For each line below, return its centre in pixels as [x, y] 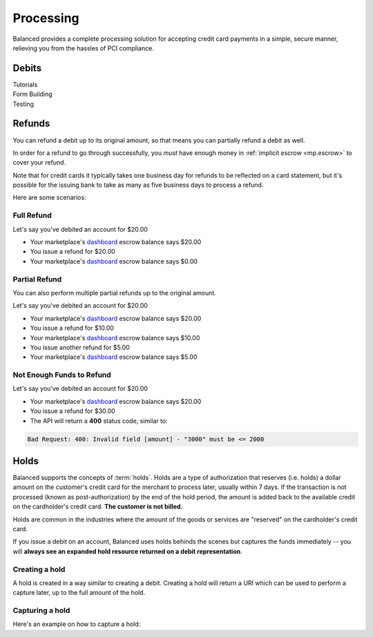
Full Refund [32, 216]
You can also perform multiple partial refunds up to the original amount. [115, 293]
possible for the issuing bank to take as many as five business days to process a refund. [138, 185]
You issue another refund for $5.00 [80, 347]
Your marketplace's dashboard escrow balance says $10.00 [115, 338]
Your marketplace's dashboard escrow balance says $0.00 [114, 261]
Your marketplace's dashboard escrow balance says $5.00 [114, 357]
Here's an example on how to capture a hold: [77, 624]
